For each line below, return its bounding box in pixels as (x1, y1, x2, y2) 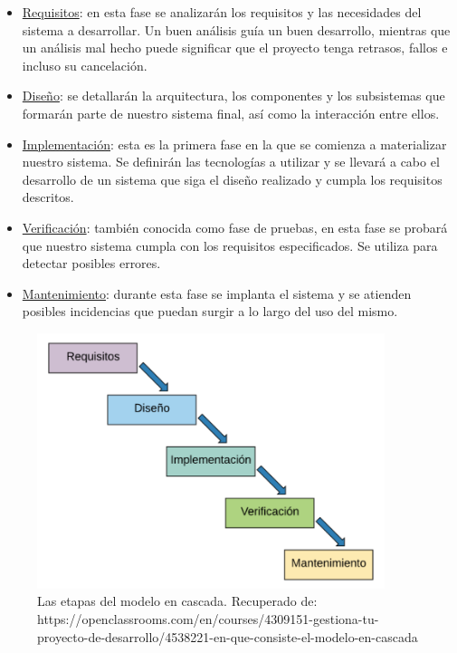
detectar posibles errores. (22, 254, 161, 273)
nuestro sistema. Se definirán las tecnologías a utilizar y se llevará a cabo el (22, 152, 440, 171)
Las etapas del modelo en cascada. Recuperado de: (37, 591, 318, 610)
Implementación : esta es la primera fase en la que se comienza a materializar (22, 134, 447, 153)
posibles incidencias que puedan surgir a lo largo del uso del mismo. (22, 302, 398, 321)
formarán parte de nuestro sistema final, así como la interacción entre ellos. (22, 103, 440, 122)
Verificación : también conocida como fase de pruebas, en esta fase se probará (22, 217, 448, 236)
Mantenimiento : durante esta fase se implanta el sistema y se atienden (22, 283, 412, 302)
